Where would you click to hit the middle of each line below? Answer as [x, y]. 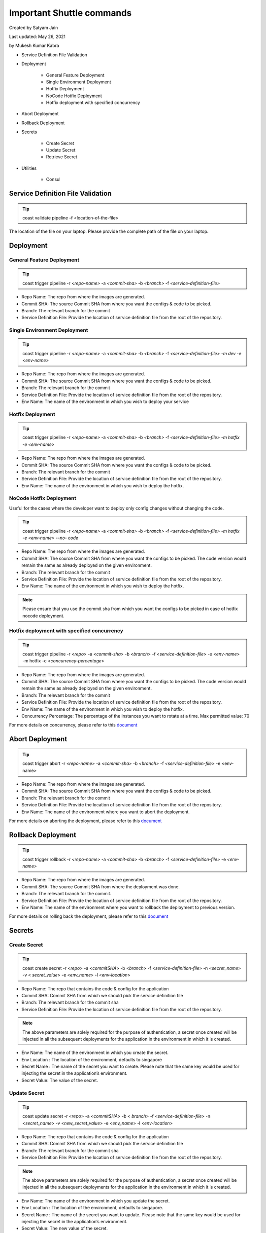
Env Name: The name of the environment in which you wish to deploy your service [105, 401]
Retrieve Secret [62, 157]
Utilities [29, 168]
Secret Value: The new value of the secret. [65, 1229]
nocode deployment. [43, 616]
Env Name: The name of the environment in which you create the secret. [95, 1052]
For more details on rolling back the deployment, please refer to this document [89, 916]
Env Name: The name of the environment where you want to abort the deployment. [105, 812]
